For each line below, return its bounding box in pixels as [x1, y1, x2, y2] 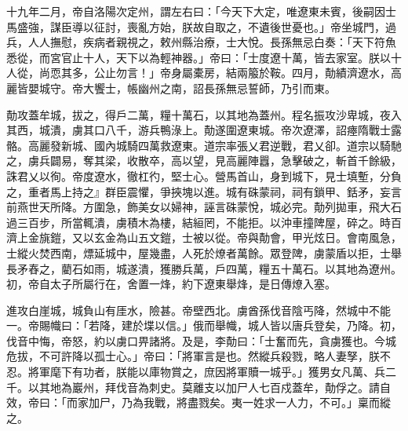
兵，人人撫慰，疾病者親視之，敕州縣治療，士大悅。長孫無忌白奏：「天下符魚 [6, 34, 396, 50]
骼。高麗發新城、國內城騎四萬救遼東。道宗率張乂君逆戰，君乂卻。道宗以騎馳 [6, 137, 402, 153]
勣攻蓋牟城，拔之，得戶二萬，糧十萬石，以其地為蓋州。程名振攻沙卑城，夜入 [6, 106, 402, 122]
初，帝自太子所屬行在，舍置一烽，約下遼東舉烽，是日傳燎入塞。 [6, 276, 336, 292]
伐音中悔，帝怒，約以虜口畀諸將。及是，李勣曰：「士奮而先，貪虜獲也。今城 [6, 332, 396, 349]
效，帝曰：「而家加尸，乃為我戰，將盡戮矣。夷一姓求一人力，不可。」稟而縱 [6, 394, 391, 411]
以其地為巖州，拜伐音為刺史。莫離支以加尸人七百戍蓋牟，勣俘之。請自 [27, 378, 391, 395]
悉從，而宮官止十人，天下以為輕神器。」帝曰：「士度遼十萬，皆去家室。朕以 [6, 49, 391, 65]
